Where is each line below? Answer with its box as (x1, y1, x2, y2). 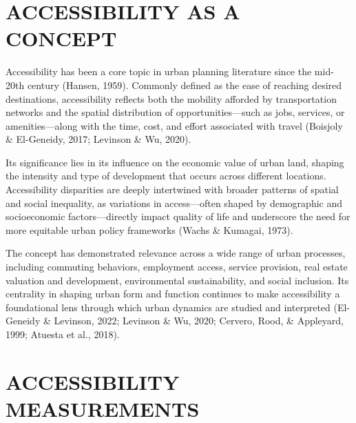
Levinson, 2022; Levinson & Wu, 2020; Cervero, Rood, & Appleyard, (54, 313, 344, 328)
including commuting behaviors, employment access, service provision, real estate (6, 259, 348, 274)
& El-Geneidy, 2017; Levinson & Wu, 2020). (6, 132, 191, 146)
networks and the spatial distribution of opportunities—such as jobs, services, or (6, 105, 345, 119)
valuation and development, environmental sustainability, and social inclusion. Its (6, 273, 349, 287)
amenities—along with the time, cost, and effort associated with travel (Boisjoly (6, 118, 343, 132)
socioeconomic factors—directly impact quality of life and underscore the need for (6, 209, 350, 224)
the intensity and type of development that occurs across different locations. (6, 168, 326, 183)
